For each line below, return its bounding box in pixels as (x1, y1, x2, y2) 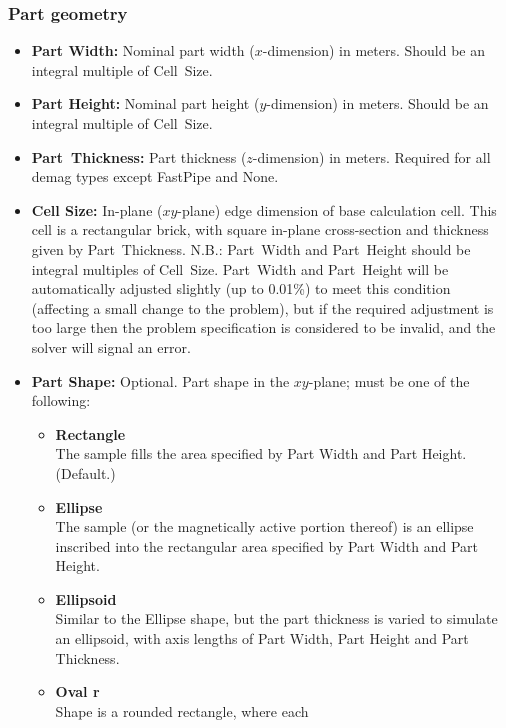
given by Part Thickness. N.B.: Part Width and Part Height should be (31, 238, 471, 259)
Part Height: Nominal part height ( (31, 93, 260, 114)
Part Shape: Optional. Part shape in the (31, 370, 290, 391)
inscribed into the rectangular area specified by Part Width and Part (55, 535, 478, 556)
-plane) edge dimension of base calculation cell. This (177, 199, 497, 220)
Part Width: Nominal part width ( (31, 40, 255, 61)
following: (31, 390, 91, 411)
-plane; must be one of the (308, 370, 470, 391)
